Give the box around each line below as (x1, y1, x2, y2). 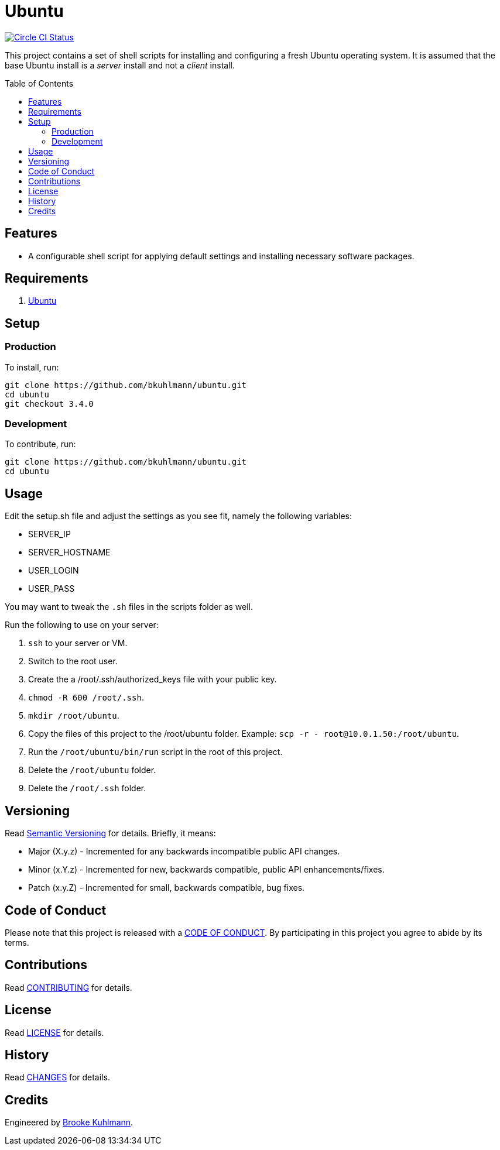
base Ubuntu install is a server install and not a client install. (5, 60, 235, 70)
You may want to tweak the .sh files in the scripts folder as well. (5, 602, 254, 612)
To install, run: (5, 362, 59, 372)
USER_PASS (28, 583, 75, 594)
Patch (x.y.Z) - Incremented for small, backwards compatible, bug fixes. (28, 883, 305, 893)
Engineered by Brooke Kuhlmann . (5, 1117, 133, 1128)
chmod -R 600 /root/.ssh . (28, 692, 144, 703)
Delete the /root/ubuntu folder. (28, 765, 156, 775)
